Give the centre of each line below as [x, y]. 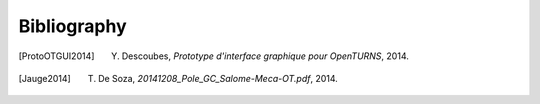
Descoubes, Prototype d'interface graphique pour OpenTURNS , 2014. [265, 56]
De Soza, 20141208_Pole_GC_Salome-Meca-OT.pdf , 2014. [218, 78]
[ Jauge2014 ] [45, 78]
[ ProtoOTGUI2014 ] [56, 56]
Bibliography [72, 26]
